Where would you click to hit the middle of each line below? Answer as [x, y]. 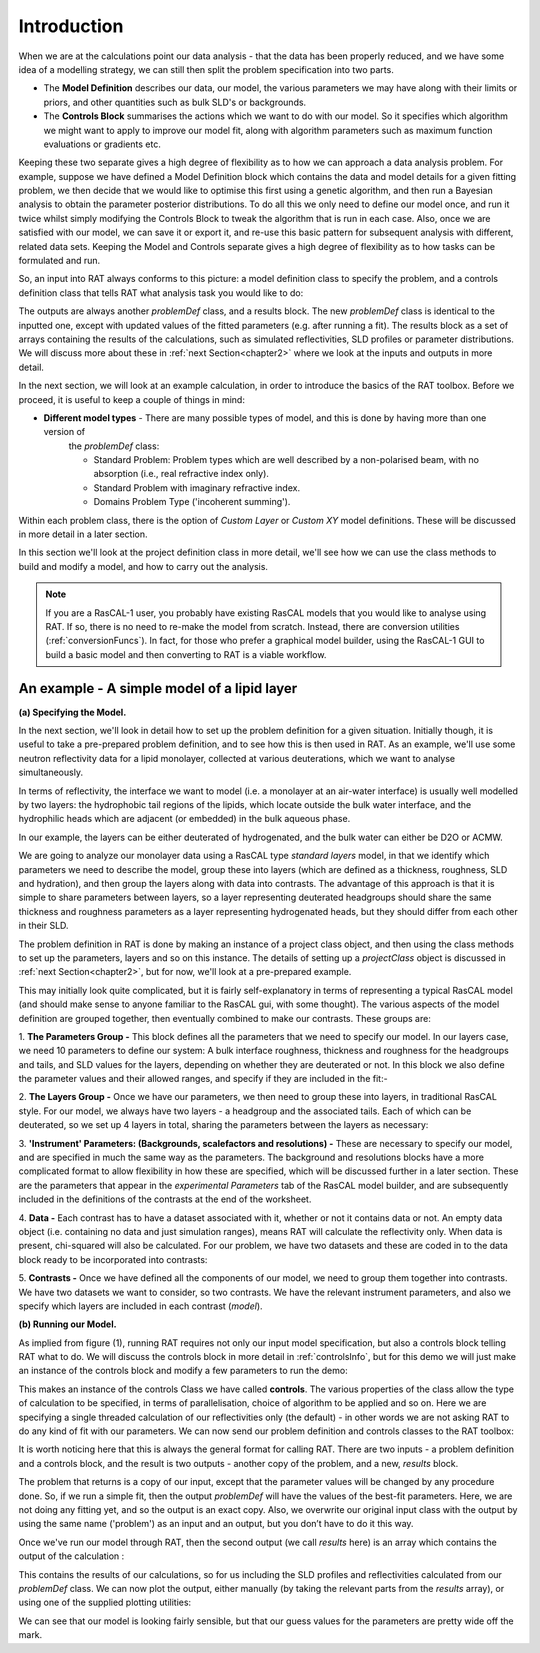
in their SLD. [43, 926]
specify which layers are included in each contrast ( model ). [141, 1306]
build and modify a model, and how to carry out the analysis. [143, 566]
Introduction [71, 26]
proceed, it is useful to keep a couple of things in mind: [131, 399]
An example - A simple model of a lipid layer [158, 688]
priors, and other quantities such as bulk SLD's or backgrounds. [175, 102]
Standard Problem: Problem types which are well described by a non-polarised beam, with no [286, 460]
